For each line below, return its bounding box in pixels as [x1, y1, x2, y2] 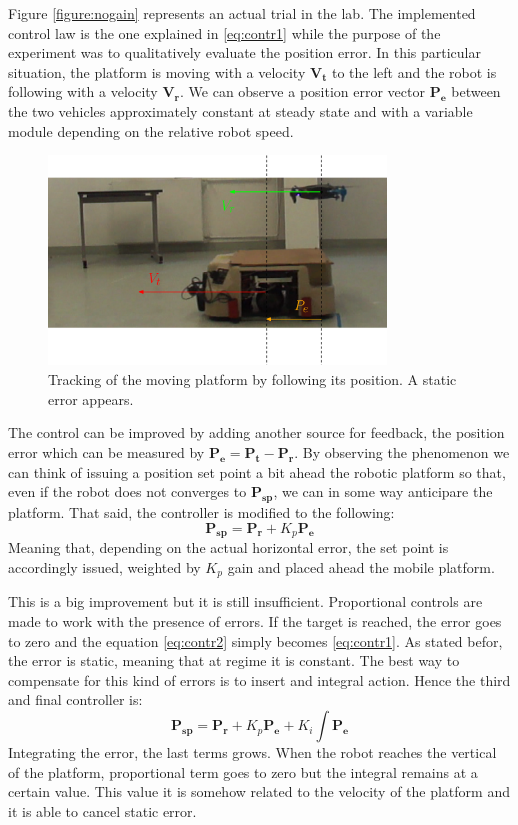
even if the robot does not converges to [8, 481, 247, 502]
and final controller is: [8, 689, 143, 710]
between [451, 81, 501, 102]
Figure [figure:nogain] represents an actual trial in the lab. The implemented [8, 3, 476, 23]
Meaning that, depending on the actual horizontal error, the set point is [8, 537, 449, 558]
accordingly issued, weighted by [8, 557, 201, 578]
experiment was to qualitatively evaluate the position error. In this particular [8, 42, 481, 63]
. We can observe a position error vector [180, 81, 425, 102]
